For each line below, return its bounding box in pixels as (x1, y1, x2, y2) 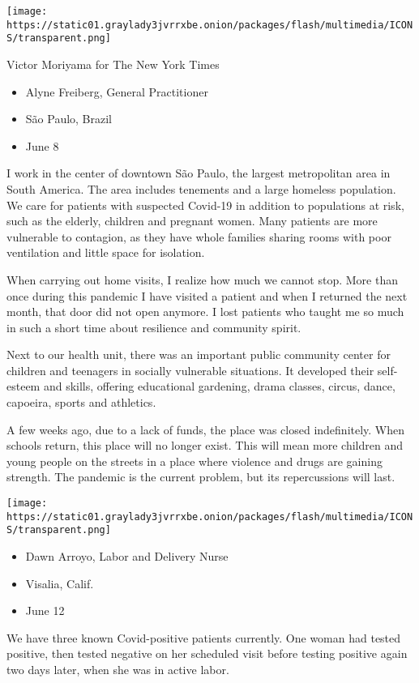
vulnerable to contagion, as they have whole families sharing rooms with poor (6, 228, 391, 245)
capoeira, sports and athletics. (6, 394, 156, 411)
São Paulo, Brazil (25, 110, 113, 127)
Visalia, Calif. (25, 574, 94, 591)
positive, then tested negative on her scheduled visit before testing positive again (6, 645, 408, 662)
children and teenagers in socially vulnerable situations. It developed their (6, 361, 374, 378)
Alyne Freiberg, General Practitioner (25, 83, 208, 100)
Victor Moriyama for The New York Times (6, 55, 220, 72)
